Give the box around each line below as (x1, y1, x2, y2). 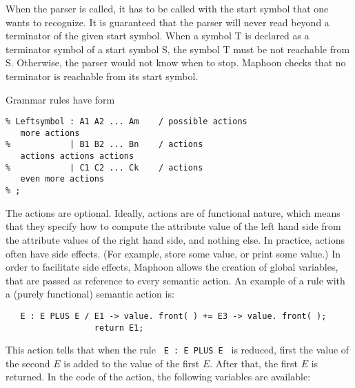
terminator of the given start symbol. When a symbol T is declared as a (6, 28, 310, 43)
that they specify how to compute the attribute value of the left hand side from (6, 219, 341, 233)
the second (6, 356, 50, 370)
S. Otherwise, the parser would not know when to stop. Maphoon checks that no (6, 55, 346, 70)
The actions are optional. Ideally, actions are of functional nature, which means (6, 205, 341, 220)
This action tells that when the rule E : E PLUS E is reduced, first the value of (6, 342, 349, 357)
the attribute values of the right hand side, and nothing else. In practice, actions (6, 232, 345, 246)
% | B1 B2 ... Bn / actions (6, 139, 203, 150)
